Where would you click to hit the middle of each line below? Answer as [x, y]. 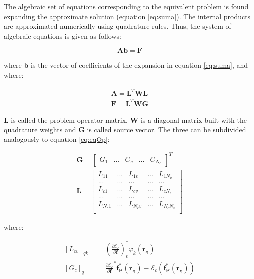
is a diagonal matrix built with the [194, 119]
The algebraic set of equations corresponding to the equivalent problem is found [126, 6]
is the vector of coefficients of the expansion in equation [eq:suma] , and [139, 65]
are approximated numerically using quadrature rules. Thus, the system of [118, 26]
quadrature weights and [40, 129]
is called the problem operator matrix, [69, 119]
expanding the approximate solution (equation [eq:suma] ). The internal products [127, 16]
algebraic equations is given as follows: [63, 36]
